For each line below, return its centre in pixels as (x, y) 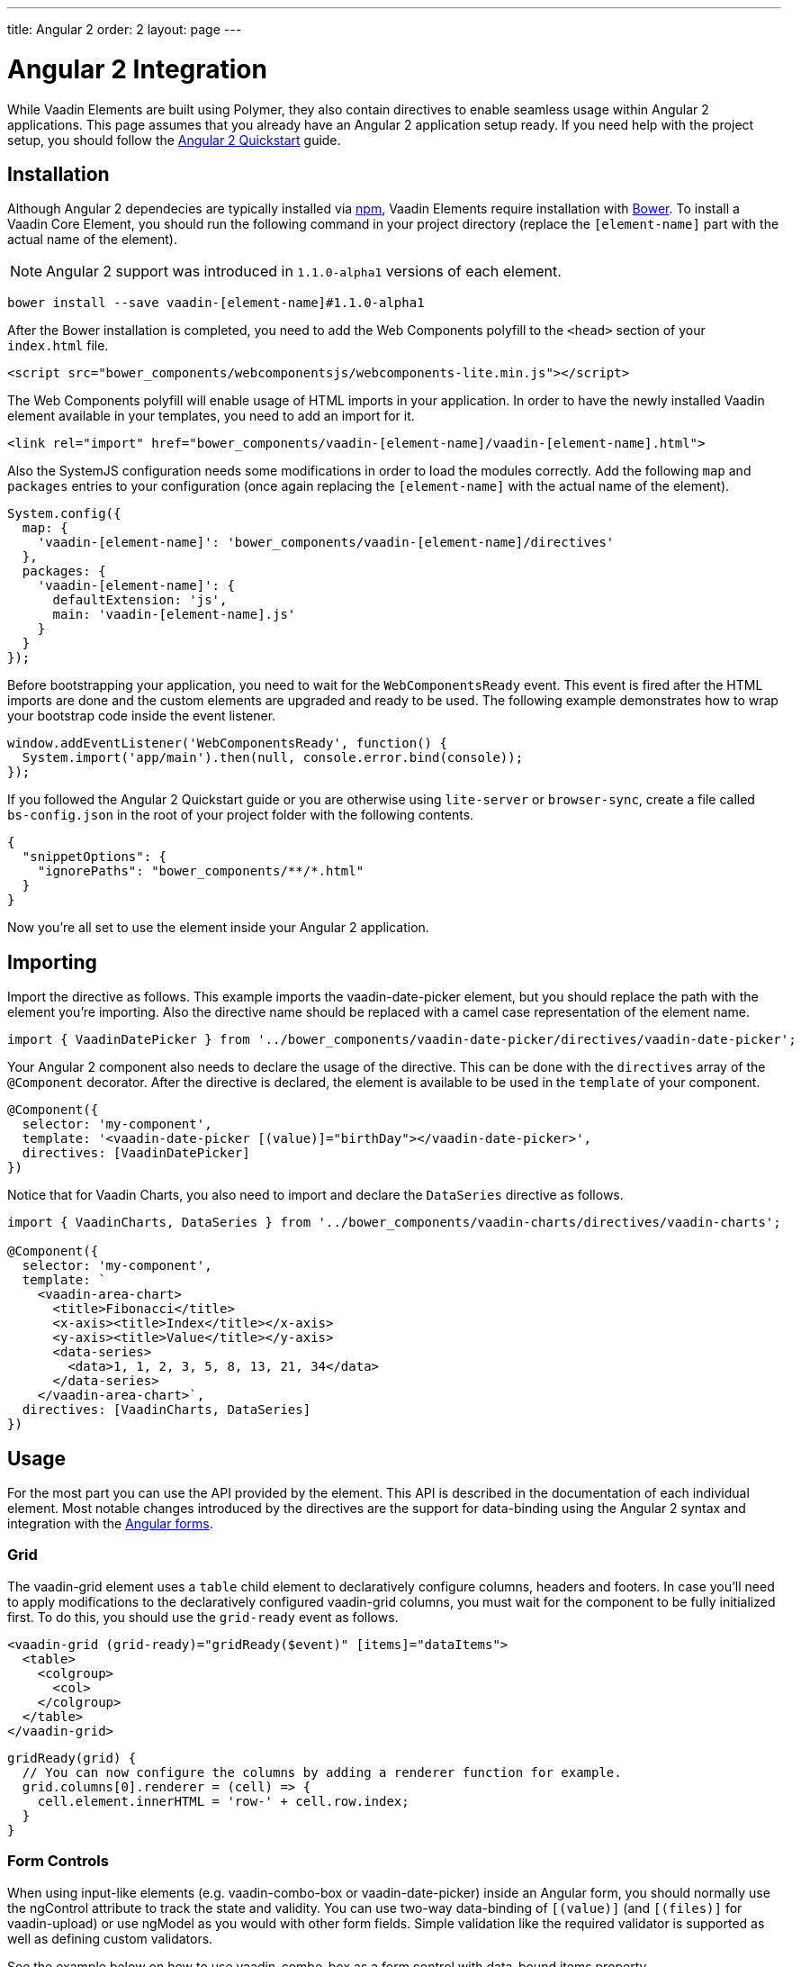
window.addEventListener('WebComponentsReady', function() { (227, 743)
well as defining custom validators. (110, 1938)
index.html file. (58, 346)
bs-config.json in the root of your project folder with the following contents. (241, 815)
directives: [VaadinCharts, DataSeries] (166, 1410)
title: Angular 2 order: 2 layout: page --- (125, 29)
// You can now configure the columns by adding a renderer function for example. (322, 1772)
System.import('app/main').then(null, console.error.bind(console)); (273, 758)
